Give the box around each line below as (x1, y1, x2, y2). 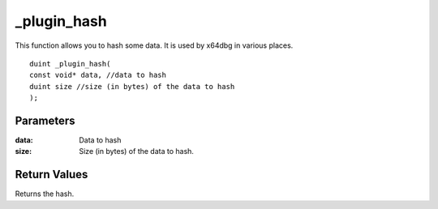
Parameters (15, 113, 75, 127)
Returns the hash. (15, 189, 75, 198)
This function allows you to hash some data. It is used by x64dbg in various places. (15, 41, 294, 50)
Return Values (15, 168, 88, 181)
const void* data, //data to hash (29, 70, 166, 80)
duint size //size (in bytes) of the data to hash (29, 82, 235, 91)
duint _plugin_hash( (29, 59, 111, 68)
